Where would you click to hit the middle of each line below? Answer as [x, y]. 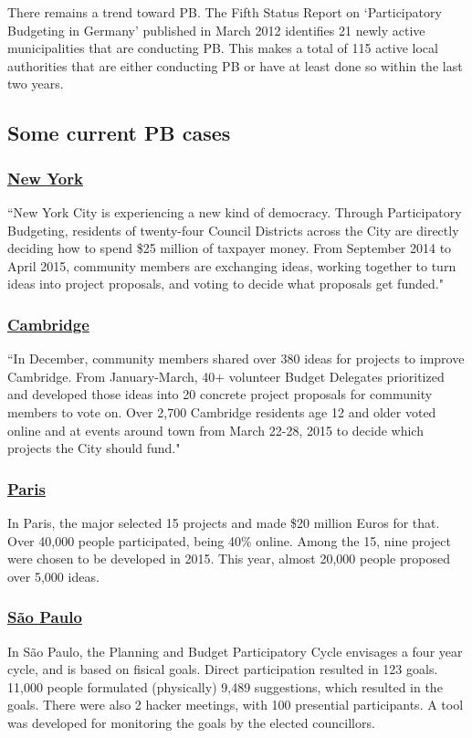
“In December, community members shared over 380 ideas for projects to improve [236, 358]
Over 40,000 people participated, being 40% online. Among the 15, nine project [229, 540]
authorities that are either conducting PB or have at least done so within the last [235, 65]
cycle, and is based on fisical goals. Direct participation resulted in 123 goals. [223, 669]
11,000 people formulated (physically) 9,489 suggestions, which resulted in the [225, 686]
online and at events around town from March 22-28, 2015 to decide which [215, 430]
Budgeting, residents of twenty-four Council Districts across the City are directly [233, 230]
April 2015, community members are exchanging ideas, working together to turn [232, 265]
